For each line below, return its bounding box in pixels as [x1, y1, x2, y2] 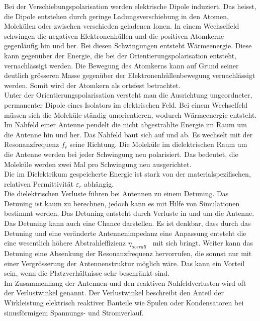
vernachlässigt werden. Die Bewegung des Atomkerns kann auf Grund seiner [4, 60, 239, 70]
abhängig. [84, 178, 114, 189]
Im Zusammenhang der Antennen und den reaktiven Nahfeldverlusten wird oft [4, 277, 246, 288]
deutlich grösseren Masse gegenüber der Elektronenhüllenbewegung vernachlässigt [4, 70, 255, 81]
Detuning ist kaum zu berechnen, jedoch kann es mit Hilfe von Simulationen [4, 198, 240, 208]
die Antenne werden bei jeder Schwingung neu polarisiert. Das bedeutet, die [4, 148, 238, 159]
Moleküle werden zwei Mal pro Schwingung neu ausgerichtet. [4, 158, 192, 169]
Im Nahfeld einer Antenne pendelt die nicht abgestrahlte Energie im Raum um [4, 119, 247, 130]
